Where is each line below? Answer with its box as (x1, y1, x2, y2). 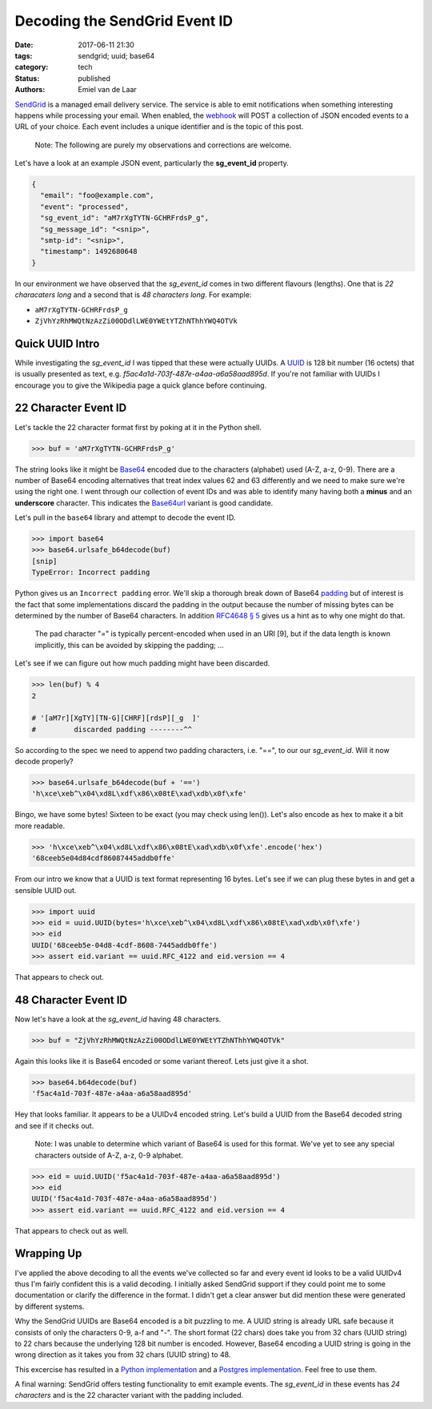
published (78, 73, 111, 83)
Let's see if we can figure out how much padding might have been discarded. (14, 658, 270, 668)
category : (14, 62, 49, 72)
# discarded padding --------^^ (31, 725, 192, 734)
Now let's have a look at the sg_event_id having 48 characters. (14, 1014, 222, 1025)
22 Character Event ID (14, 401, 127, 415)
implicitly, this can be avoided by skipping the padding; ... (34, 640, 224, 650)
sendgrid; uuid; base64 (78, 50, 155, 60)
